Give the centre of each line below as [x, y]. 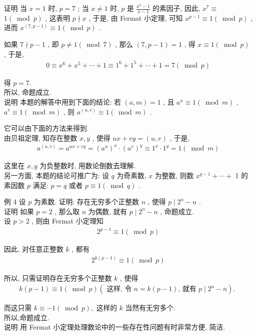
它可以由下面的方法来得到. [46, 128]
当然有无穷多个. [150, 308]
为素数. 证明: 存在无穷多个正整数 [86, 202]
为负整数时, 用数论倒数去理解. [88, 166]
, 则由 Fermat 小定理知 [68, 221]
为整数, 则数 [174, 175]
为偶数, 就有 [108, 211]
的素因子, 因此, [176, 8]
